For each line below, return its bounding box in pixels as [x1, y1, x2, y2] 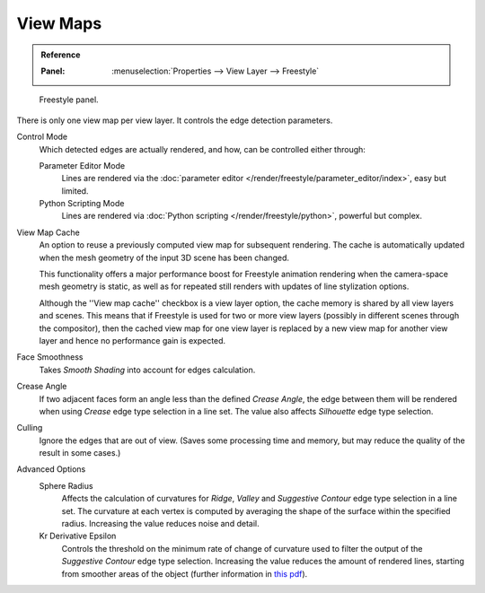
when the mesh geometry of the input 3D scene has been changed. [39, 252, 289, 263]
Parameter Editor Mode [39, 160, 126, 170]
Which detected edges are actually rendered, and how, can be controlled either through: [39, 144, 366, 154]
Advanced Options [16, 464, 86, 475]
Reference [40, 49, 81, 60]
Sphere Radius [39, 480, 93, 491]
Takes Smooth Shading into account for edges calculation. [39, 364, 256, 375]
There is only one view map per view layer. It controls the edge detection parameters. [16, 115, 333, 126]
